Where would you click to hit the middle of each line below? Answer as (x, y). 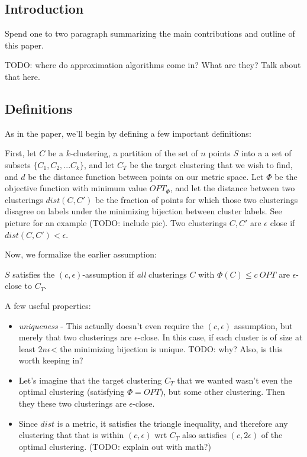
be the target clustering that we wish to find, (211, 164)
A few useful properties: (48, 305)
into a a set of (266, 153)
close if (282, 222)
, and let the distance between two (232, 188)
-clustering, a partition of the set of (134, 153)
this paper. (24, 45)
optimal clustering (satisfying (72, 392)
